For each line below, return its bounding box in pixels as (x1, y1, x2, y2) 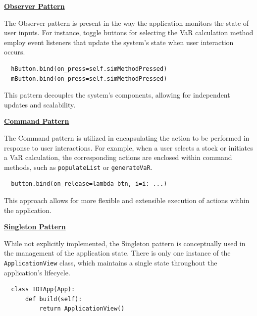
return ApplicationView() (39, 305, 125, 313)
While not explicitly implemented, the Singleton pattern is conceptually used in (4, 238, 246, 248)
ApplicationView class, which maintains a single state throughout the (4, 257, 217, 267)
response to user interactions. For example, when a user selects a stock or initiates (4, 142, 253, 153)
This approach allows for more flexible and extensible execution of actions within (4, 195, 250, 205)
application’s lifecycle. (4, 267, 70, 277)
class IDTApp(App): (11, 286, 75, 293)
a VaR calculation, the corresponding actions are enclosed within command (4, 152, 232, 162)
